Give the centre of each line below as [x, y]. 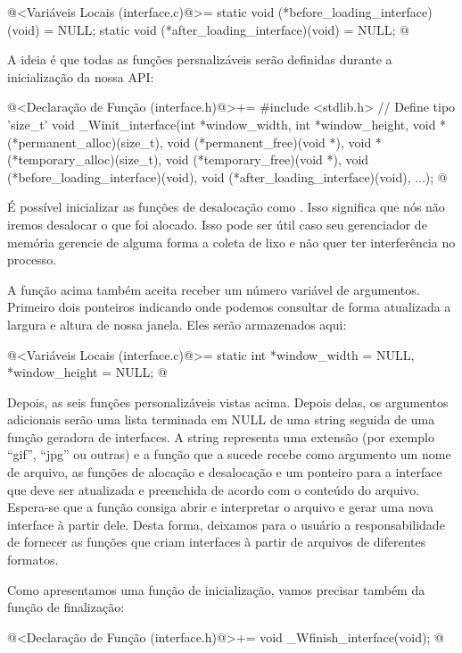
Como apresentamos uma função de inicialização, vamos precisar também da [216, 589]
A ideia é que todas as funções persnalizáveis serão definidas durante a [200, 59]
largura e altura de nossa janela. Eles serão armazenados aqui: [177, 324]
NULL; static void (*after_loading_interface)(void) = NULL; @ [233, 29]
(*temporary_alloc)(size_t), [85, 159]
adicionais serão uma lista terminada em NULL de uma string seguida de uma [221, 419]
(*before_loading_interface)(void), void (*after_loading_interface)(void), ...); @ [227, 176]
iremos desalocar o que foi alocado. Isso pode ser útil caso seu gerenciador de [217, 224]
